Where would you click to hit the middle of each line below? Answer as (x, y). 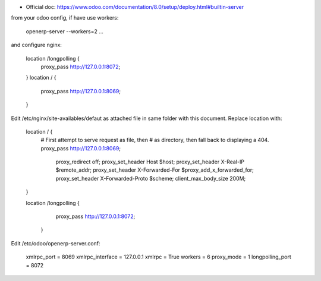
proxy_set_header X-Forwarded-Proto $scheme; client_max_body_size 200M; (151, 178)
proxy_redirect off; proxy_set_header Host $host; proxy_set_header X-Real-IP (150, 162)
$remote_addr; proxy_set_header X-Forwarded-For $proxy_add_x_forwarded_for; (155, 170)
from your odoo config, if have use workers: (65, 18)
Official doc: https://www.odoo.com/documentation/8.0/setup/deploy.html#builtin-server (135, 7)
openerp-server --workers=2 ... (65, 31)
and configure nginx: (37, 45)
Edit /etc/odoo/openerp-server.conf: (56, 243)
